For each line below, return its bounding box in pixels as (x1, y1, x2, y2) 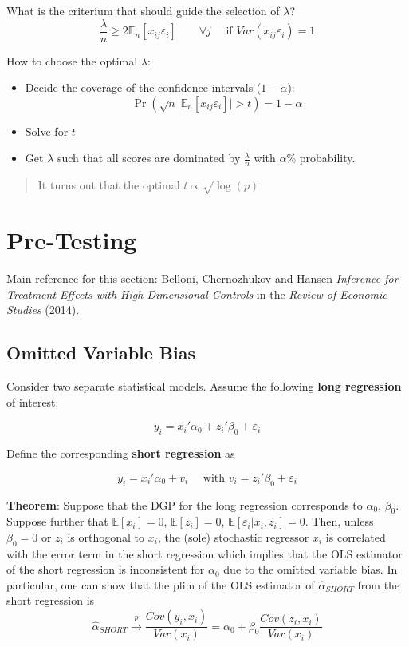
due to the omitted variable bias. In (223, 561, 398, 578)
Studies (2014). (6, 301, 80, 318)
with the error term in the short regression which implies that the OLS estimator (6, 545, 403, 562)
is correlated (325, 528, 386, 545)
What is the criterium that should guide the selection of (6, 2, 280, 18)
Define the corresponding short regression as (6, 445, 235, 462)
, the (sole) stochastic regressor (157, 528, 309, 545)
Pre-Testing (6, 224, 137, 256)
